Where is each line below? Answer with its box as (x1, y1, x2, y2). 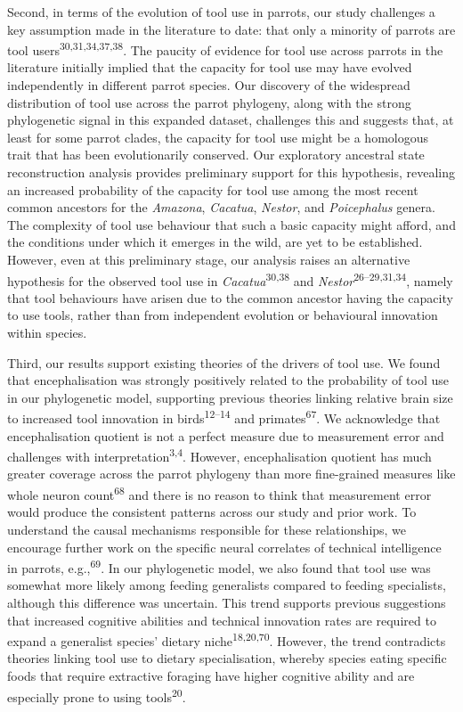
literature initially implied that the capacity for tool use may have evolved (7, 58, 412, 77)
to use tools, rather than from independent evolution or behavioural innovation (7, 306, 438, 324)
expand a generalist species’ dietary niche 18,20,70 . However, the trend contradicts (7, 629, 446, 650)
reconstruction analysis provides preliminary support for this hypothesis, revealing (7, 163, 456, 181)
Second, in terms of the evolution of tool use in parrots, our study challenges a (7, 3, 435, 20)
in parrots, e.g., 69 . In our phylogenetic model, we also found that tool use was (7, 556, 431, 577)
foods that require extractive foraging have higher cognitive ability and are (7, 666, 415, 684)
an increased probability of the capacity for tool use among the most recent (7, 180, 418, 199)
